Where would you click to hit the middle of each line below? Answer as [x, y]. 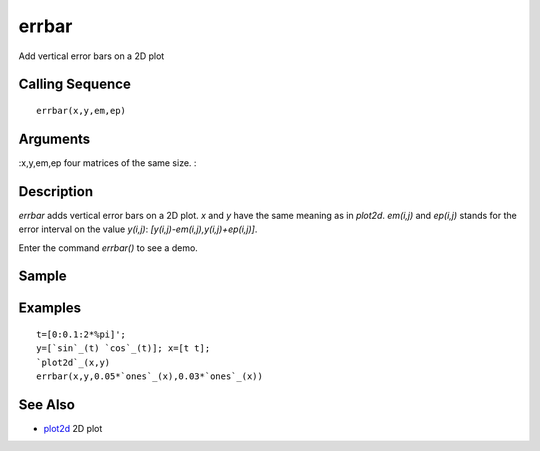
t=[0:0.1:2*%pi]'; [81, 334]
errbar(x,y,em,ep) [81, 110]
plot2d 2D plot [73, 429]
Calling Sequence [75, 84]
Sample [42, 276]
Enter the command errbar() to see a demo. [108, 247]
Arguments [54, 138]
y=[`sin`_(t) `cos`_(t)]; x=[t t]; [123, 348]
